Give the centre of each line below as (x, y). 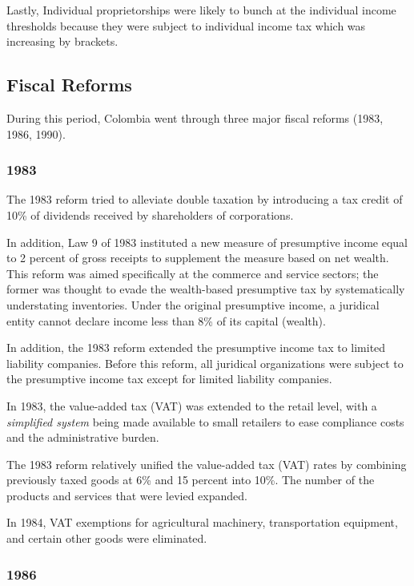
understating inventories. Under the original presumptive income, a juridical (193, 304)
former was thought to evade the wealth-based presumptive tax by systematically (206, 289)
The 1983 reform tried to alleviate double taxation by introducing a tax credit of (205, 199)
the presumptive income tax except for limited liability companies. (169, 379)
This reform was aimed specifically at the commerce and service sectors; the (193, 273)
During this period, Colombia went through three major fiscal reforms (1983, (195, 117)
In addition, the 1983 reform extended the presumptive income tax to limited (196, 348)
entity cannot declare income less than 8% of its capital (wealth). (166, 320)
